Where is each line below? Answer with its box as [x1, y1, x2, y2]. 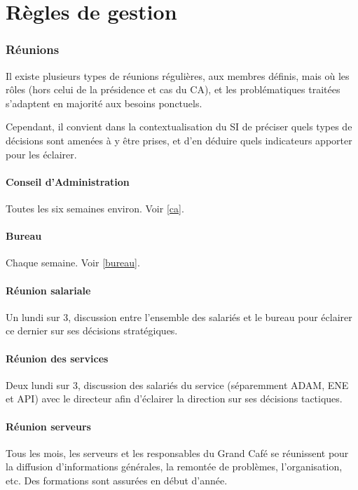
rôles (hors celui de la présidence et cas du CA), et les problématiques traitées [6, 82, 340, 97]
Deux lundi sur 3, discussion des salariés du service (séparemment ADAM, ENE [6, 377, 349, 392]
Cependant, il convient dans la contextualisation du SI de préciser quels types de [6, 119, 352, 134]
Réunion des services [6, 351, 109, 365]
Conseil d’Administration [6, 174, 130, 189]
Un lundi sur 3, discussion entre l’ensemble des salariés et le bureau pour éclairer [6, 309, 352, 324]
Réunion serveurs [6, 418, 91, 433]
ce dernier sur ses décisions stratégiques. [6, 323, 178, 338]
